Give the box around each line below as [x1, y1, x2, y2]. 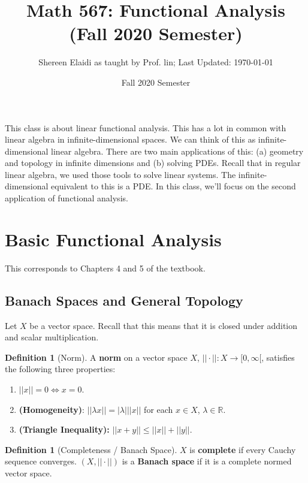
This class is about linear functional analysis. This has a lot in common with [5, 121, 286, 134]
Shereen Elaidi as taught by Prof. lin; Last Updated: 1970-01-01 [38, 56, 273, 68]
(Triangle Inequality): [19, 423, 110, 436]
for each [144, 403, 173, 415]
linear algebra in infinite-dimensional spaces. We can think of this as [5, 133, 256, 146]
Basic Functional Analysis [5, 227, 222, 251]
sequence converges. [5, 455, 77, 467]
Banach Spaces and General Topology [5, 291, 243, 309]
